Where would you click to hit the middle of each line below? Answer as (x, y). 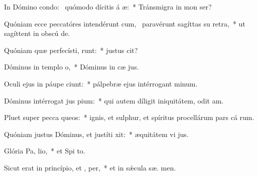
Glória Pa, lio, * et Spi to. (45, 151)
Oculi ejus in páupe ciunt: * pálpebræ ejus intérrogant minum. (101, 83)
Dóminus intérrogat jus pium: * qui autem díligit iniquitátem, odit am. (114, 100)
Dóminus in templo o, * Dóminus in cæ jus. (72, 67)
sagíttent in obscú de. (37, 33)
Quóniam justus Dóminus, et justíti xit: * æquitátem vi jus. (96, 134)
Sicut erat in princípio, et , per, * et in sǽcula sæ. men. (90, 167)
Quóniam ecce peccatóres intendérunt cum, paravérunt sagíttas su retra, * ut (125, 23)
